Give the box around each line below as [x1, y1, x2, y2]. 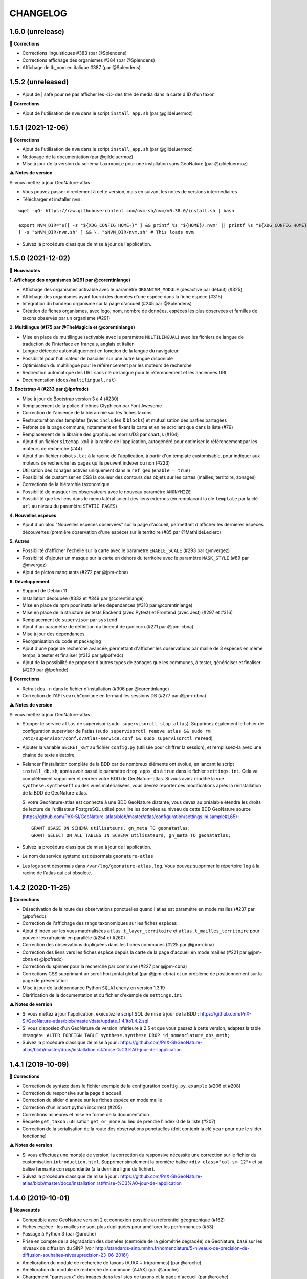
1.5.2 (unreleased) [9, 78, 69, 86]
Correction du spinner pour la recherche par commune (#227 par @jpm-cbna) [22, 963, 187, 969]
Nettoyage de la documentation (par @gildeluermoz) [22, 153, 134, 160]
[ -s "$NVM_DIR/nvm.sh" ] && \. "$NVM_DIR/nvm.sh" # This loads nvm [18, 229, 194, 235]
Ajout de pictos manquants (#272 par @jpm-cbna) [22, 569, 128, 575]
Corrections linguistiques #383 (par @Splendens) [22, 50, 127, 56]
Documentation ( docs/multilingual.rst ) [22, 377, 116, 383]
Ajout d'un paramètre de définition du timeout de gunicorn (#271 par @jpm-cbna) [22, 624, 194, 630]
